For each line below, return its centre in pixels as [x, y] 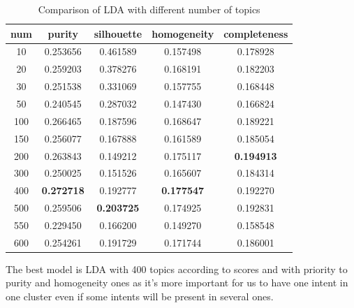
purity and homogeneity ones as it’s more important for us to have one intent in [177, 283]
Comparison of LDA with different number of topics [149, 9]
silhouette [118, 33]
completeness [256, 33]
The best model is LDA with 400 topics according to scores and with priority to [177, 269]
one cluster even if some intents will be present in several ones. [140, 296]
